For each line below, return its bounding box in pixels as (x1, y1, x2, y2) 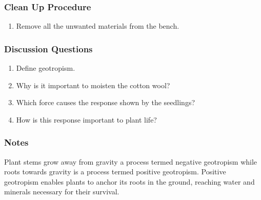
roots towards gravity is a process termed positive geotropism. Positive (4, 166, 226, 177)
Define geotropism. (16, 63, 75, 73)
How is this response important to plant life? (16, 114, 157, 125)
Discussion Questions (4, 42, 93, 55)
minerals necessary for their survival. (4, 186, 119, 197)
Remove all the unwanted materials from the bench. (16, 21, 179, 31)
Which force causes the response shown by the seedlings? (16, 97, 195, 108)
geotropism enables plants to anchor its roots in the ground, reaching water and (4, 176, 255, 187)
